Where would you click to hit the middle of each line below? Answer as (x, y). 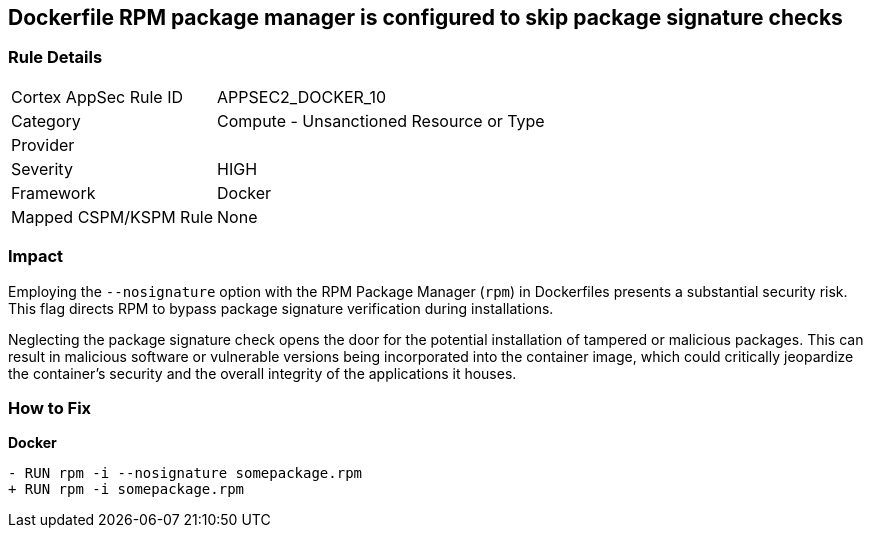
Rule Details (55, 57)
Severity (42, 168)
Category (46, 120)
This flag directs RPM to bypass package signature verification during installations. (281, 308)
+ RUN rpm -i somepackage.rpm (126, 489)
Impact (36, 256)
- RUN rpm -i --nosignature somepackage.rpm (185, 473)
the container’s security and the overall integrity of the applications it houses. (262, 373)
